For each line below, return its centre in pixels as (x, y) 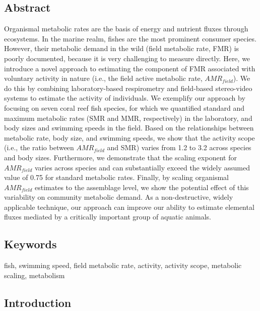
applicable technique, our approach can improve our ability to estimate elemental (129, 207)
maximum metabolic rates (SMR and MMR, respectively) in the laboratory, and (128, 118)
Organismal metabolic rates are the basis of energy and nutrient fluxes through (126, 29)
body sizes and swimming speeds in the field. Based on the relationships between (129, 128)
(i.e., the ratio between (39, 147)
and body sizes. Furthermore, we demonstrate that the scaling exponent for (120, 157)
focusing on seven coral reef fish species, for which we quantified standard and (124, 107)
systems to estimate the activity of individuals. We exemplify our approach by (125, 98)
